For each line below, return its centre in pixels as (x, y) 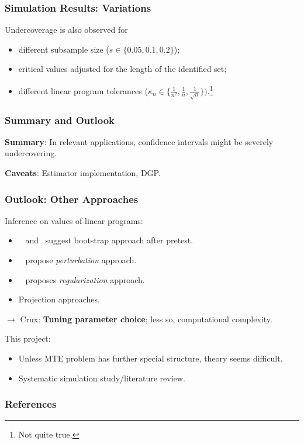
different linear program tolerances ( (83, 90)
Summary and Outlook (60, 120)
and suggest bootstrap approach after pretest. (109, 240)
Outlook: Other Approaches (72, 199)
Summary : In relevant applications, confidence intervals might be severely (139, 141)
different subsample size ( (64, 49)
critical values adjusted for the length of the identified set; (122, 69)
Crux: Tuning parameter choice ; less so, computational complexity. (146, 319)
